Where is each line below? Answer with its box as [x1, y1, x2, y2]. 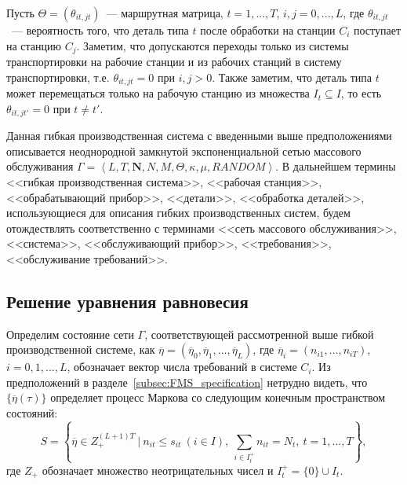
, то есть [340, 85, 382, 101]
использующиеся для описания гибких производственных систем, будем [6, 204, 351, 221]
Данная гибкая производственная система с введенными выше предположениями [6, 127, 392, 144]
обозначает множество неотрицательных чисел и [42, 461, 274, 478]
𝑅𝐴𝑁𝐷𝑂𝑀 [212, 162, 266, 174]
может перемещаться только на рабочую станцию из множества [6, 85, 310, 101]
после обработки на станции [200, 22, 336, 38]
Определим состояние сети [6, 325, 134, 342]
